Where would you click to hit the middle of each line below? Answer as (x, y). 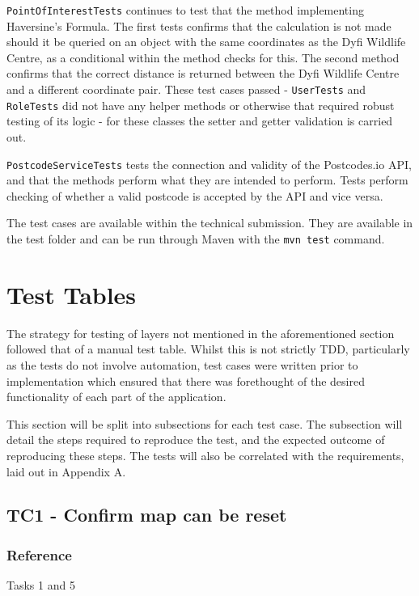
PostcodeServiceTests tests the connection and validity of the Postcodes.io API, (209, 164)
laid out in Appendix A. (66, 471)
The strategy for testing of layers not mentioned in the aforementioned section (201, 333)
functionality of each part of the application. (116, 397)
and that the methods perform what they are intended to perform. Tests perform (207, 180)
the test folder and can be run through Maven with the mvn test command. (196, 238)
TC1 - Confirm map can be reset (147, 515)
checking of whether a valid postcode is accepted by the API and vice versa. (195, 195)
